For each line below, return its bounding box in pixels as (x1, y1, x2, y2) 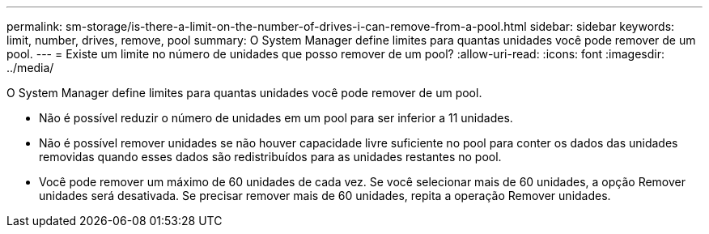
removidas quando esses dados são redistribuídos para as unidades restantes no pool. (39, 150, 502, 164)
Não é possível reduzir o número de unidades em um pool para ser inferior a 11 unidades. (39, 111, 513, 125)
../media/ (6, 61, 54, 74)
